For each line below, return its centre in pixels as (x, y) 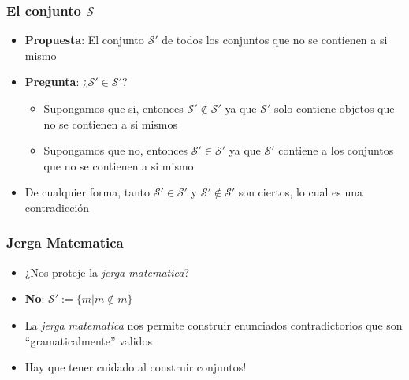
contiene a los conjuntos (336, 150)
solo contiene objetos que (334, 108)
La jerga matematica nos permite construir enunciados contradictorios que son (214, 324)
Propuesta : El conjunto (84, 40)
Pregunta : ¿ (56, 82)
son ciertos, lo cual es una (301, 192)
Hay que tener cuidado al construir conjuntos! (136, 367)
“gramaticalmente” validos (88, 340)
